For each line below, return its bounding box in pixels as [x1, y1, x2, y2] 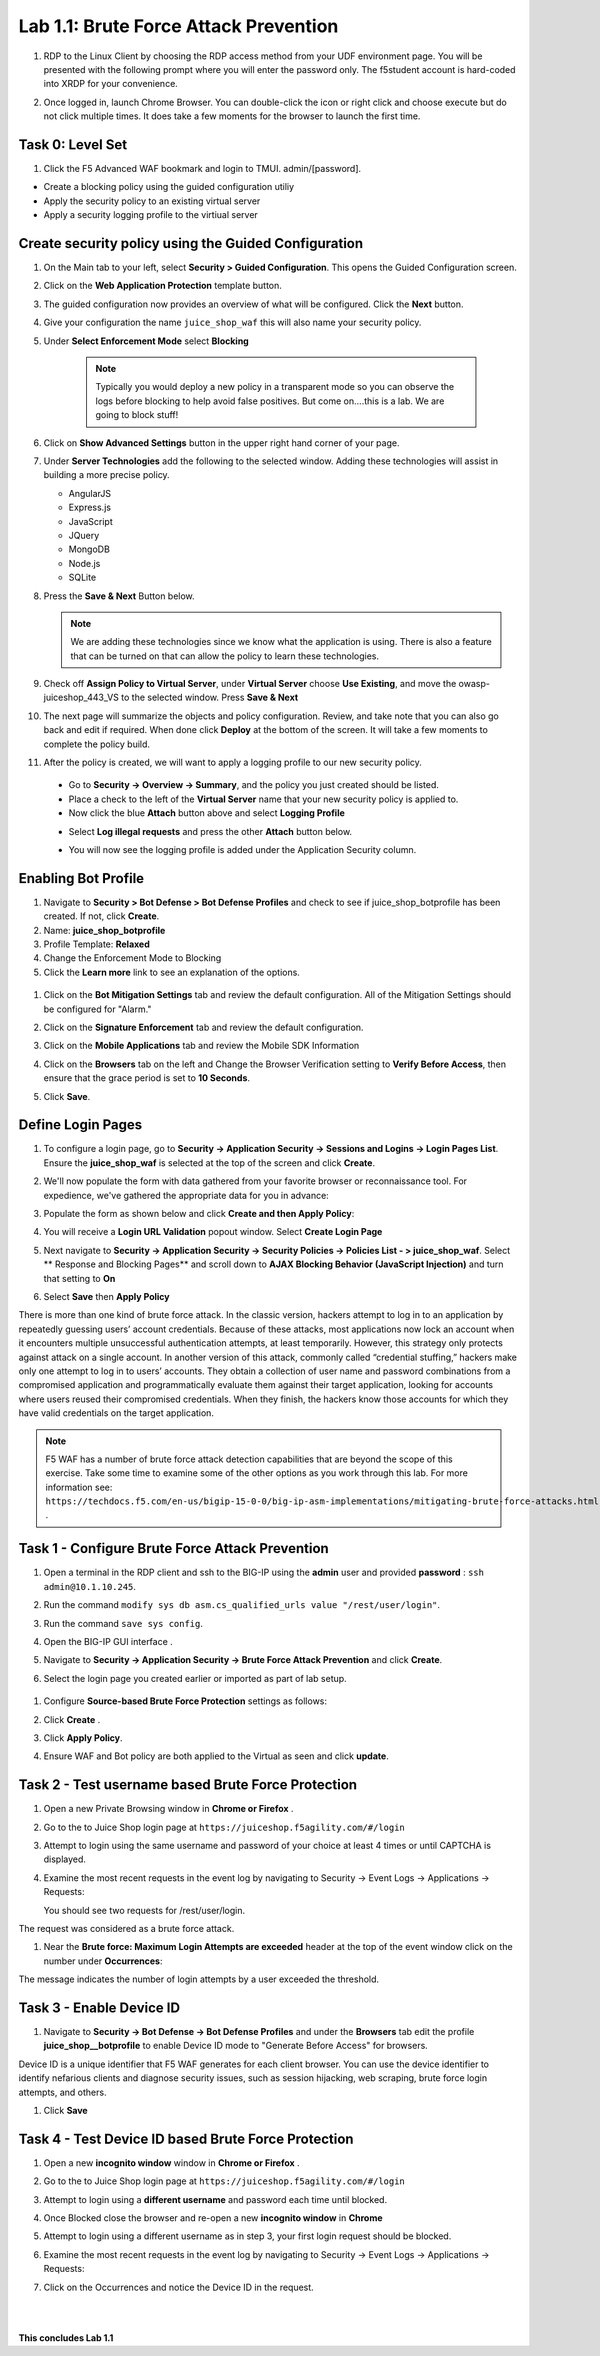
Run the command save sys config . [43, 1617, 204, 1629]
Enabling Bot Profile [18, 870, 145, 887]
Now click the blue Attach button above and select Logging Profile [68, 807, 345, 819]
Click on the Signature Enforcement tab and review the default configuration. [43, 1021, 364, 1034]
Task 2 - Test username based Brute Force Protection [18, 1776, 358, 1794]
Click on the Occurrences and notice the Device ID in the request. [43, 2281, 314, 2293]
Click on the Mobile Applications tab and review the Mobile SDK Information [43, 1040, 360, 1052]
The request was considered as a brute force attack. [18, 1922, 235, 1934]
